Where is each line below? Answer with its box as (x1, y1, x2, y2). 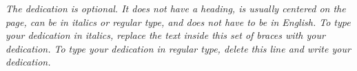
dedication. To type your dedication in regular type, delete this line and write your (6, 41, 351, 55)
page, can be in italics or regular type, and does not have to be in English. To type (6, 14, 351, 29)
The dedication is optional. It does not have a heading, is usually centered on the (6, 1, 346, 15)
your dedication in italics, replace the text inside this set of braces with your (6, 28, 325, 42)
